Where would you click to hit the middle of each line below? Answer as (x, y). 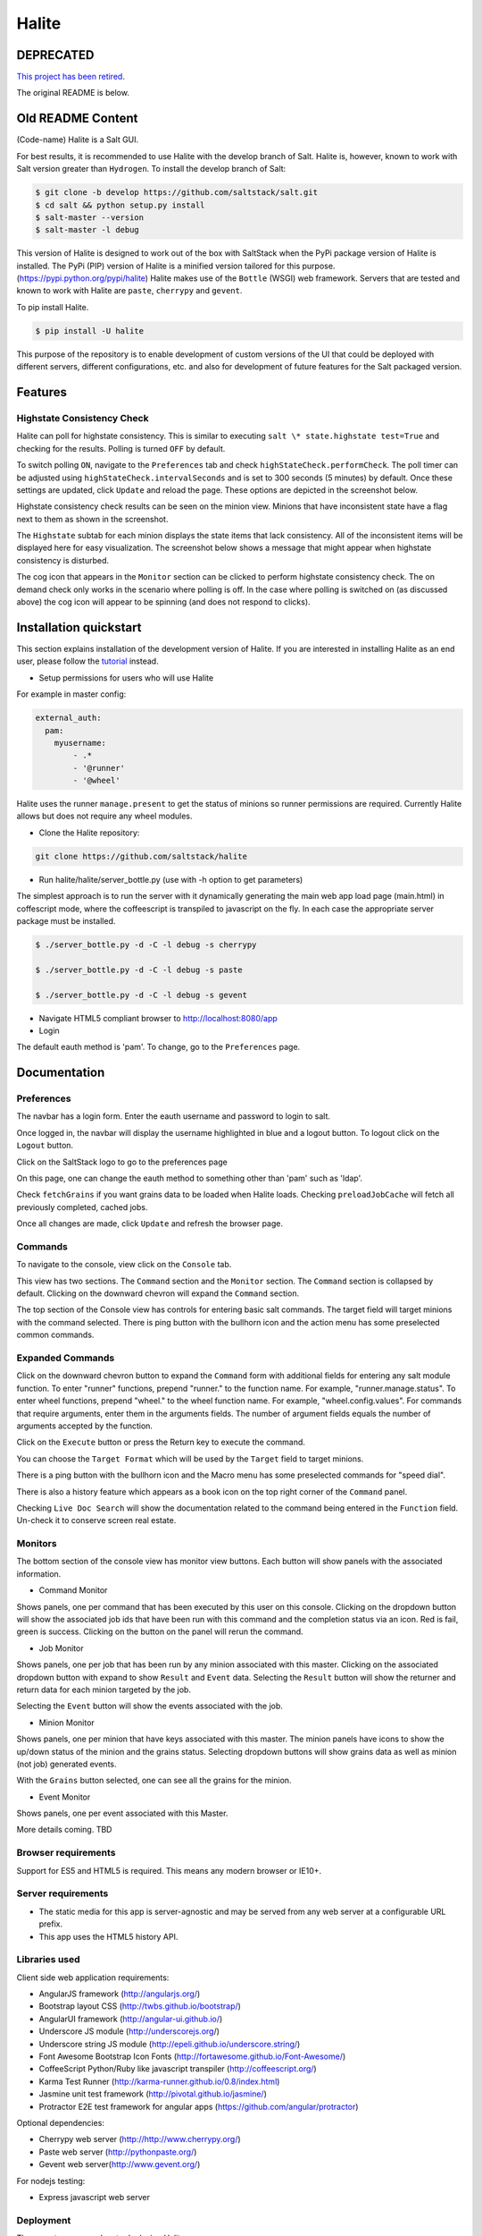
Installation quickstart (79, 627)
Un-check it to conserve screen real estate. (96, 1520)
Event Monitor (65, 1797)
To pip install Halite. (53, 307)
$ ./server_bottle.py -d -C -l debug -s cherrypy (146, 944)
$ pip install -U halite (90, 330)
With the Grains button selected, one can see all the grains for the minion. (154, 1781)
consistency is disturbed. (62, 560)
